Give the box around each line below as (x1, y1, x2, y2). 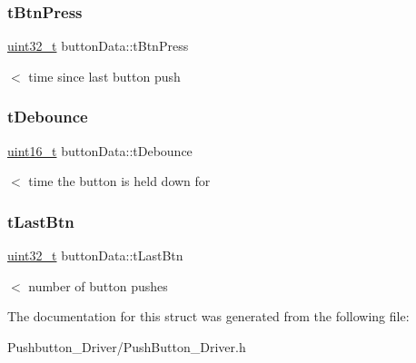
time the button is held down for (28, 172, 211, 191)
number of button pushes (28, 276, 168, 295)
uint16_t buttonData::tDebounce (7, 141, 193, 160)
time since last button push (28, 66, 181, 85)
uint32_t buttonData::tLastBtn (7, 246, 183, 265)
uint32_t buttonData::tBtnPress (7, 36, 189, 55)
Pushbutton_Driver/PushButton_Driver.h (7, 337, 246, 356)
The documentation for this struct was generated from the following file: (7, 307, 410, 326)
